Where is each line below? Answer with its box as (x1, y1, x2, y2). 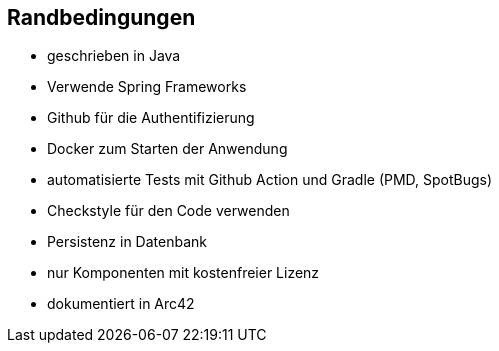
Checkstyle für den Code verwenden (47, 202, 290, 220)
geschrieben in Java (47, 47, 181, 65)
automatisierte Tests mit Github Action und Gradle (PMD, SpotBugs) (47, 171, 493, 189)
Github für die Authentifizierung (47, 109, 255, 127)
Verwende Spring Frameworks (47, 78, 247, 96)
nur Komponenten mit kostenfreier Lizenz (47, 264, 320, 282)
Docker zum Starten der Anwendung (47, 140, 288, 158)
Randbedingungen (7, 5, 196, 30)
